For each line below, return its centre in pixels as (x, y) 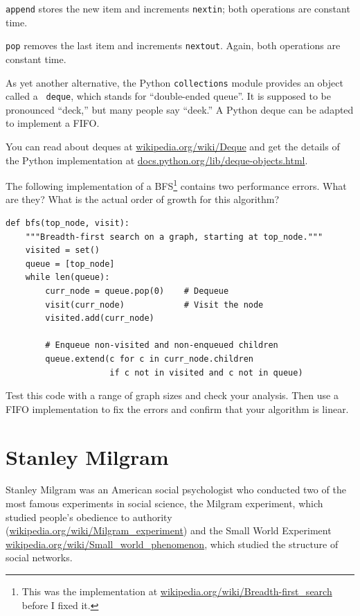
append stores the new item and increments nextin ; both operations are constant (178, 8)
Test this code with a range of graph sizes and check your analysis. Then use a (172, 395)
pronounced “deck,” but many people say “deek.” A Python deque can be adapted (180, 109)
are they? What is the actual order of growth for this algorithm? (143, 199)
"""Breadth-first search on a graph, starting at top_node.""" (174, 237)
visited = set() (63, 250)
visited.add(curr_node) (100, 318)
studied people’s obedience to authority (89, 517)
